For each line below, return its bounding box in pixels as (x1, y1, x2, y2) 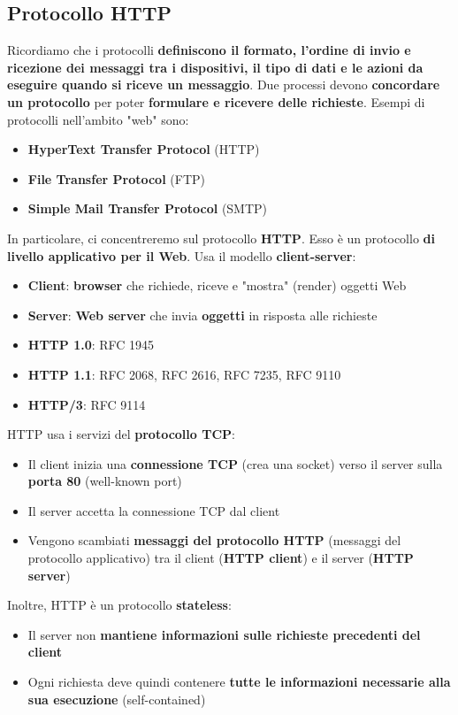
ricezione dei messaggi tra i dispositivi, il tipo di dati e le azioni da (7, 58, 424, 76)
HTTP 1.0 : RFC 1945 (27, 335, 155, 354)
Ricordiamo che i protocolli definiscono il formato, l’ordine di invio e (7, 41, 411, 59)
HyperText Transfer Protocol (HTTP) (27, 140, 260, 158)
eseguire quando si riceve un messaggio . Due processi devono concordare (7, 75, 440, 94)
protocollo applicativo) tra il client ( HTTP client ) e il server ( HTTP (27, 549, 414, 567)
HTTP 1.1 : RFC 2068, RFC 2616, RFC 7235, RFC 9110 (27, 365, 341, 383)
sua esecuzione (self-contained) (27, 689, 206, 708)
